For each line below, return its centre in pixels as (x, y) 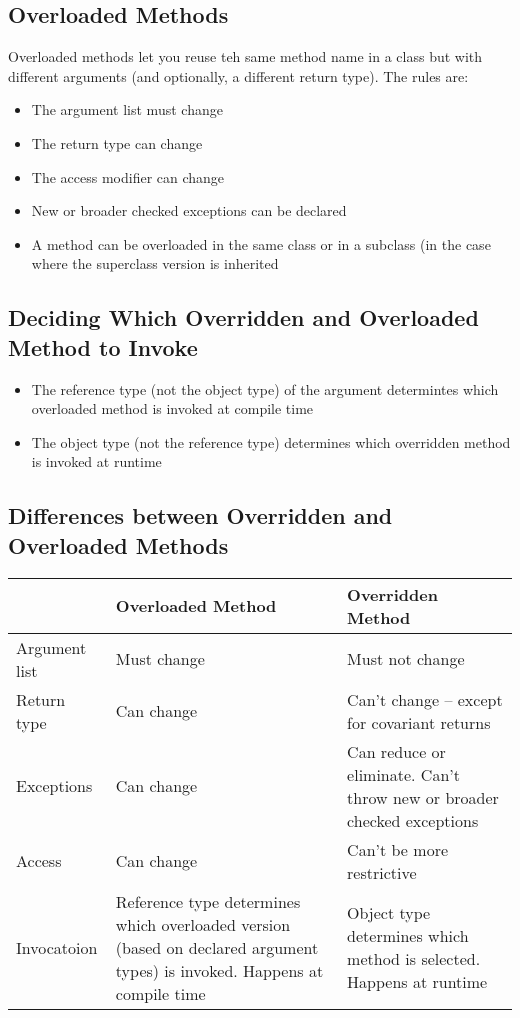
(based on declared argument (217, 947)
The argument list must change (127, 109)
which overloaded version (203, 924)
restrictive (382, 872)
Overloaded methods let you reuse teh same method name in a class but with (245, 56)
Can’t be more (398, 849)
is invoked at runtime (96, 461)
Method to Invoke (103, 346)
